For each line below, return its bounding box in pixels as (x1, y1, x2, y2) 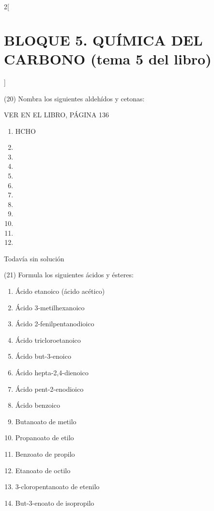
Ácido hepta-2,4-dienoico (15, 367, 89, 377)
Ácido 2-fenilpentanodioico (15, 319, 94, 329)
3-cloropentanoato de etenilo (15, 481, 100, 492)
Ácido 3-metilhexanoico (15, 302, 85, 312)
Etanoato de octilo (15, 465, 71, 475)
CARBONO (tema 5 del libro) (4, 48, 212, 68)
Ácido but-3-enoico (15, 351, 71, 361)
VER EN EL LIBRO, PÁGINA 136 (4, 110, 109, 120)
